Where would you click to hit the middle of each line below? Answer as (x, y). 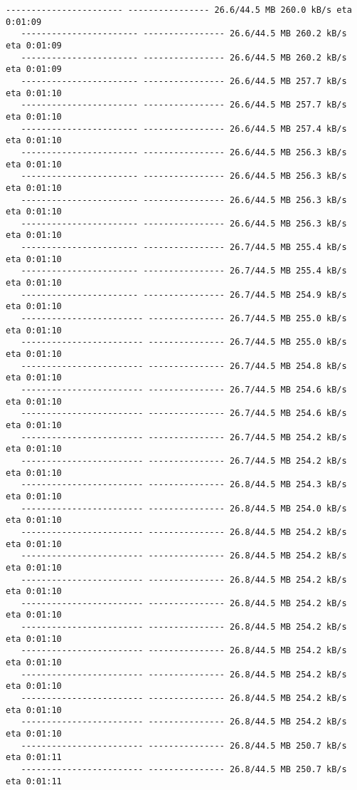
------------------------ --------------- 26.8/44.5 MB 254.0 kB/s (184, 508)
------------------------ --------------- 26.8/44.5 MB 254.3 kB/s (184, 485)
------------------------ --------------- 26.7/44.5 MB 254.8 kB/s (184, 366)
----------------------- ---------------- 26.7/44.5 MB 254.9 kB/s (184, 295)
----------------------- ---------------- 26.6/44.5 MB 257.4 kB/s (184, 129)
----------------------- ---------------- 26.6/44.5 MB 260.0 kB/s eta (179, 10)
